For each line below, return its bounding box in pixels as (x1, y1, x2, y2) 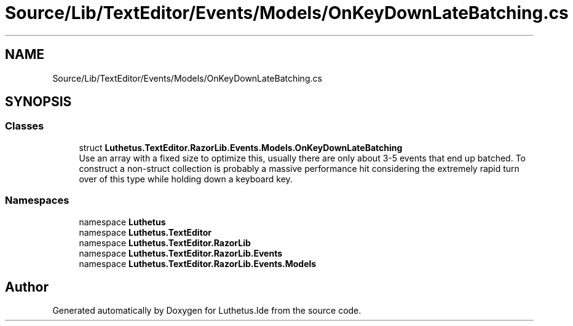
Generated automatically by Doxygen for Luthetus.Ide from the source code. (52, 305, 362, 316)
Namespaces (5, 194, 69, 207)
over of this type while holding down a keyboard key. (79, 173, 293, 184)
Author (5, 279, 49, 295)
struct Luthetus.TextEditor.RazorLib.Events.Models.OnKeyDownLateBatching (79, 142, 403, 153)
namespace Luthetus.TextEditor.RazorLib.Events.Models (79, 258, 317, 269)
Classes (5, 120, 44, 133)
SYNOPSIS (5, 94, 72, 110)
